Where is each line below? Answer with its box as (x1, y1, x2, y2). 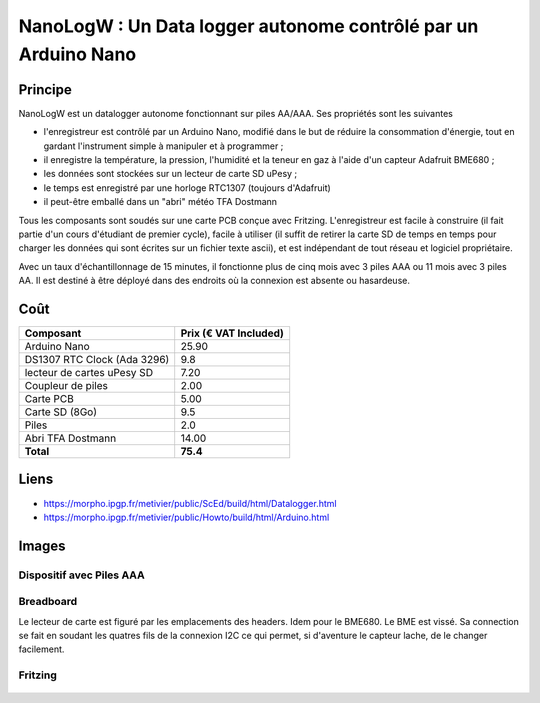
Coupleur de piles (24, 379, 109, 393)
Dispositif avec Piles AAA (18, 568, 145, 582)
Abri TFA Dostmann (24, 431, 117, 445)
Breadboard (18, 595, 78, 609)
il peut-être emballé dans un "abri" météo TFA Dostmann (43, 196, 278, 208)
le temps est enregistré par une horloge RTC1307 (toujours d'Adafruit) (43, 181, 332, 194)
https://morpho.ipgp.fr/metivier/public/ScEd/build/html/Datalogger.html (43, 497, 337, 509)
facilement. (18, 643, 65, 655)
